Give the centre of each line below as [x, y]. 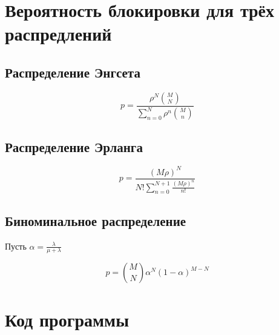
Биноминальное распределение [96, 220]
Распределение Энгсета [73, 72]
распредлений [58, 34]
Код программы [67, 319]
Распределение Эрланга [74, 146]
